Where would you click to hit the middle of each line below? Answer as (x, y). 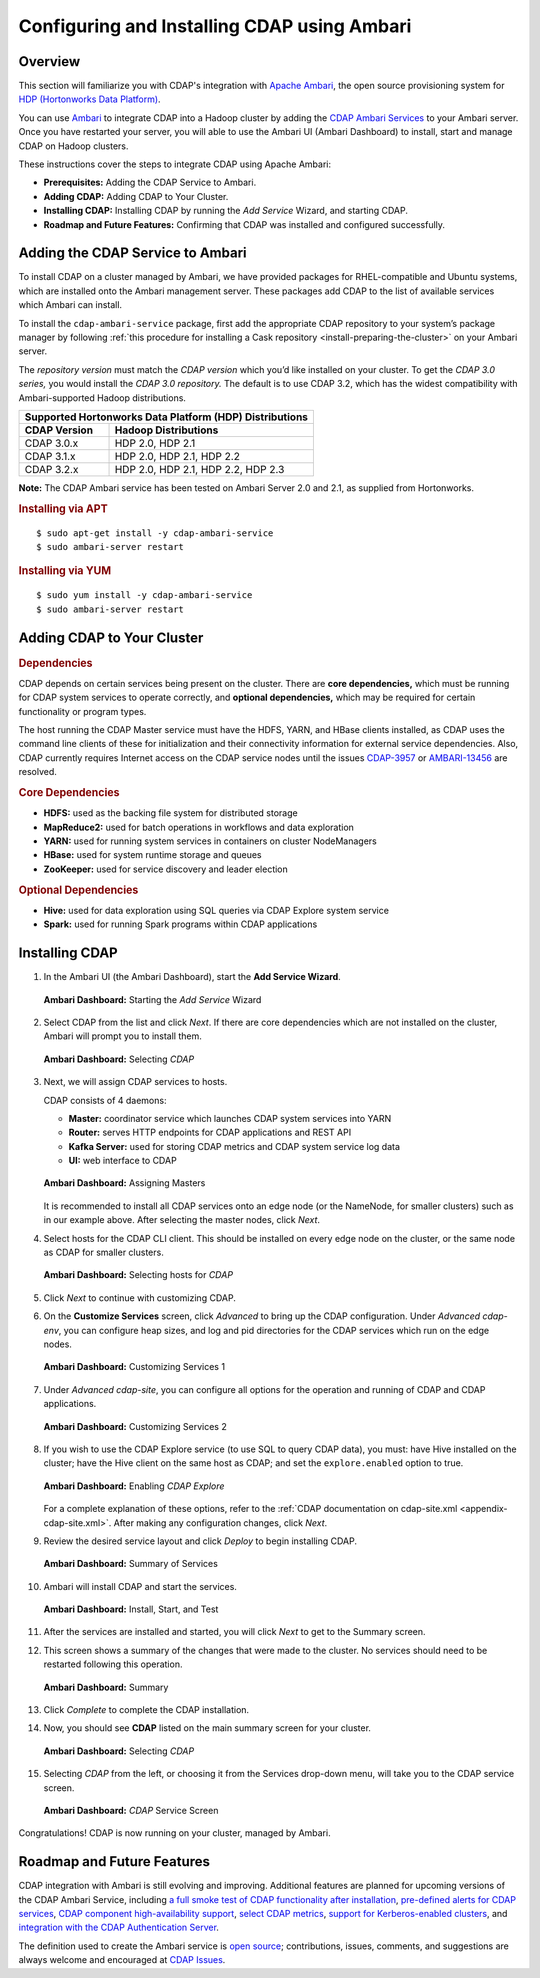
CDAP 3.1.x (50, 456)
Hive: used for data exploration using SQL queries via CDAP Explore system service (216, 910)
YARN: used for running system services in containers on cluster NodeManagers (210, 841)
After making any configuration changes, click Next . (220, 1522)
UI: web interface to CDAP (122, 1161)
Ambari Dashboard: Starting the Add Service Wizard (152, 999)
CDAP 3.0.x (51, 443)
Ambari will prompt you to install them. (122, 1036)
